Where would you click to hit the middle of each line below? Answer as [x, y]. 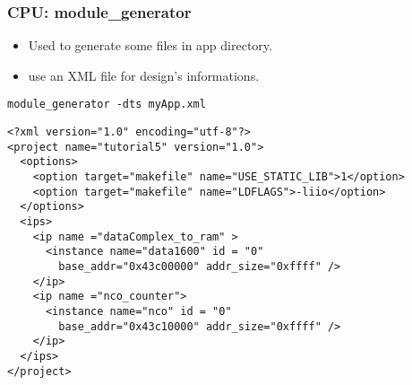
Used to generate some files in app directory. [150, 45]
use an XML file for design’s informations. [144, 75]
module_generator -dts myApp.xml [107, 105]
